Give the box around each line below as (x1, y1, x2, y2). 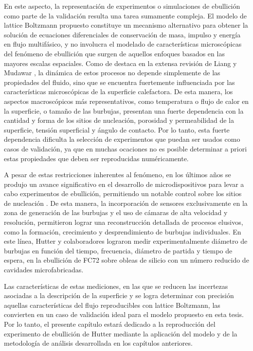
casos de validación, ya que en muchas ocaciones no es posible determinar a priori (4, 143, 247, 153)
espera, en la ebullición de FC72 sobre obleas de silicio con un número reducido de (4, 255, 249, 265)
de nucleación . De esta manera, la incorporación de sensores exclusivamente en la (4, 198, 248, 208)
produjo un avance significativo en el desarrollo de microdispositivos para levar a (4, 179, 244, 189)
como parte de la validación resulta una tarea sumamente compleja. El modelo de (4, 10, 247, 20)
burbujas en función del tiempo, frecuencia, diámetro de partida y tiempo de (4, 245, 233, 255)
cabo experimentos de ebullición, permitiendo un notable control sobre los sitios (4, 188, 242, 199)
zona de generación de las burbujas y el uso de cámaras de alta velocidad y (4, 207, 228, 217)
